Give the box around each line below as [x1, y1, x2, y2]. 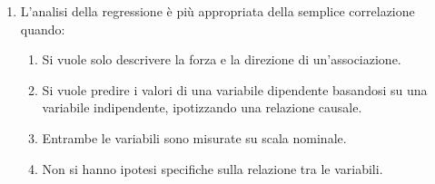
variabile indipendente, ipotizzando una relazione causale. [42, 98, 362, 117]
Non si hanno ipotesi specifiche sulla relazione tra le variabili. [42, 159, 383, 178]
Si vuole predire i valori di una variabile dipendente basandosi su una [42, 80, 428, 99]
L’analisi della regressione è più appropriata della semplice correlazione [20, 2, 415, 20]
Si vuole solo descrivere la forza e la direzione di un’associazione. [42, 50, 401, 69]
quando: [20, 19, 65, 38]
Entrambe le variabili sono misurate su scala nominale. [42, 128, 347, 147]
